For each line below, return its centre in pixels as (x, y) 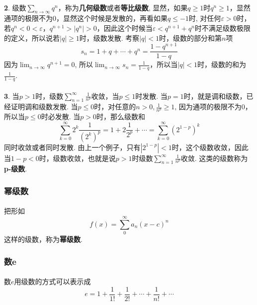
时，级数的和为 (222, 64)
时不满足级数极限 (222, 28)
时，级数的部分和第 (190, 38)
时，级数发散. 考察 (109, 38)
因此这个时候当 (128, 28)
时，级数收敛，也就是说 (77, 158)
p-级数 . (16, 169)
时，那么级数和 (121, 116)
